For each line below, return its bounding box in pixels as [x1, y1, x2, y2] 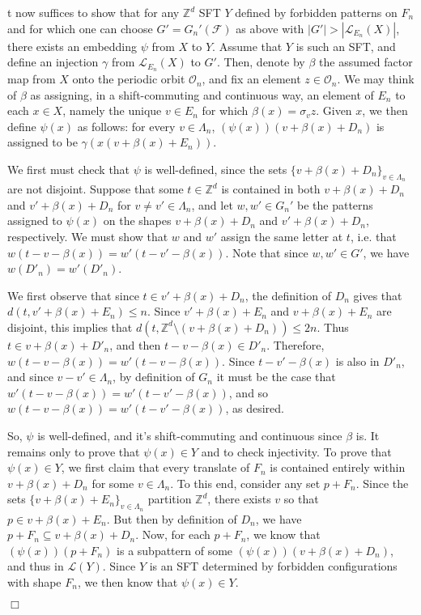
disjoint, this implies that [7, 318, 133, 335]
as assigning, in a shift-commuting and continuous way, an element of [30, 86, 374, 103]
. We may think [337, 70, 415, 87]
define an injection [7, 53, 99, 70]
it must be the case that [216, 368, 336, 385]
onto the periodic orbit [72, 70, 185, 87]
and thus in [7, 558, 64, 575]
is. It [355, 426, 380, 443]
